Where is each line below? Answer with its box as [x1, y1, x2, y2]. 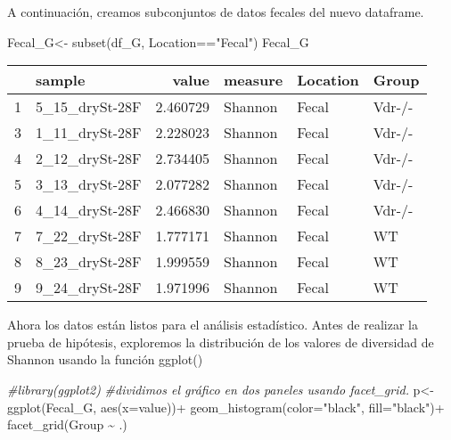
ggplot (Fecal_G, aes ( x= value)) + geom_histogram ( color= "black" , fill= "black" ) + [7, 397, 445, 416]
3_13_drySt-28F [36, 174, 142, 195]
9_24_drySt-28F [36, 277, 142, 298]
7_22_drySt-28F [36, 225, 142, 247]
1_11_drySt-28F [36, 122, 142, 143]
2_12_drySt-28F [36, 148, 142, 169]
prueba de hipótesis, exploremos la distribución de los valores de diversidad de [7, 332, 434, 351]
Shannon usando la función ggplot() [7, 350, 203, 369]
